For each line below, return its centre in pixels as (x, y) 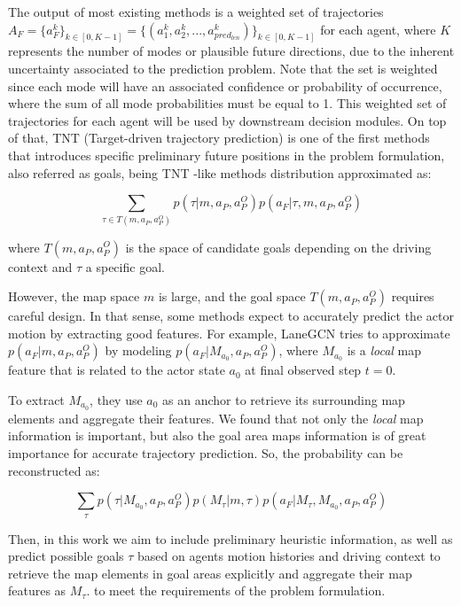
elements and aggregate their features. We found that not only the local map (216, 418)
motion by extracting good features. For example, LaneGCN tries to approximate (229, 333)
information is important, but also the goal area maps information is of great (217, 435)
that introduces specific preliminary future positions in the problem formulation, (227, 155)
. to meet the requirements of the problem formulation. (236, 590)
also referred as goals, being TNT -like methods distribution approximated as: (220, 172)
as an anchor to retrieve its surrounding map (284, 399)
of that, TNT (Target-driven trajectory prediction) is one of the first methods (219, 138)
